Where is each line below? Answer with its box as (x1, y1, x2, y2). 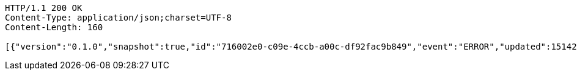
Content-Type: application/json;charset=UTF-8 (5, 13, 232, 22)
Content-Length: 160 (5, 22, 103, 32)
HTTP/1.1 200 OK (5, 3, 83, 13)
